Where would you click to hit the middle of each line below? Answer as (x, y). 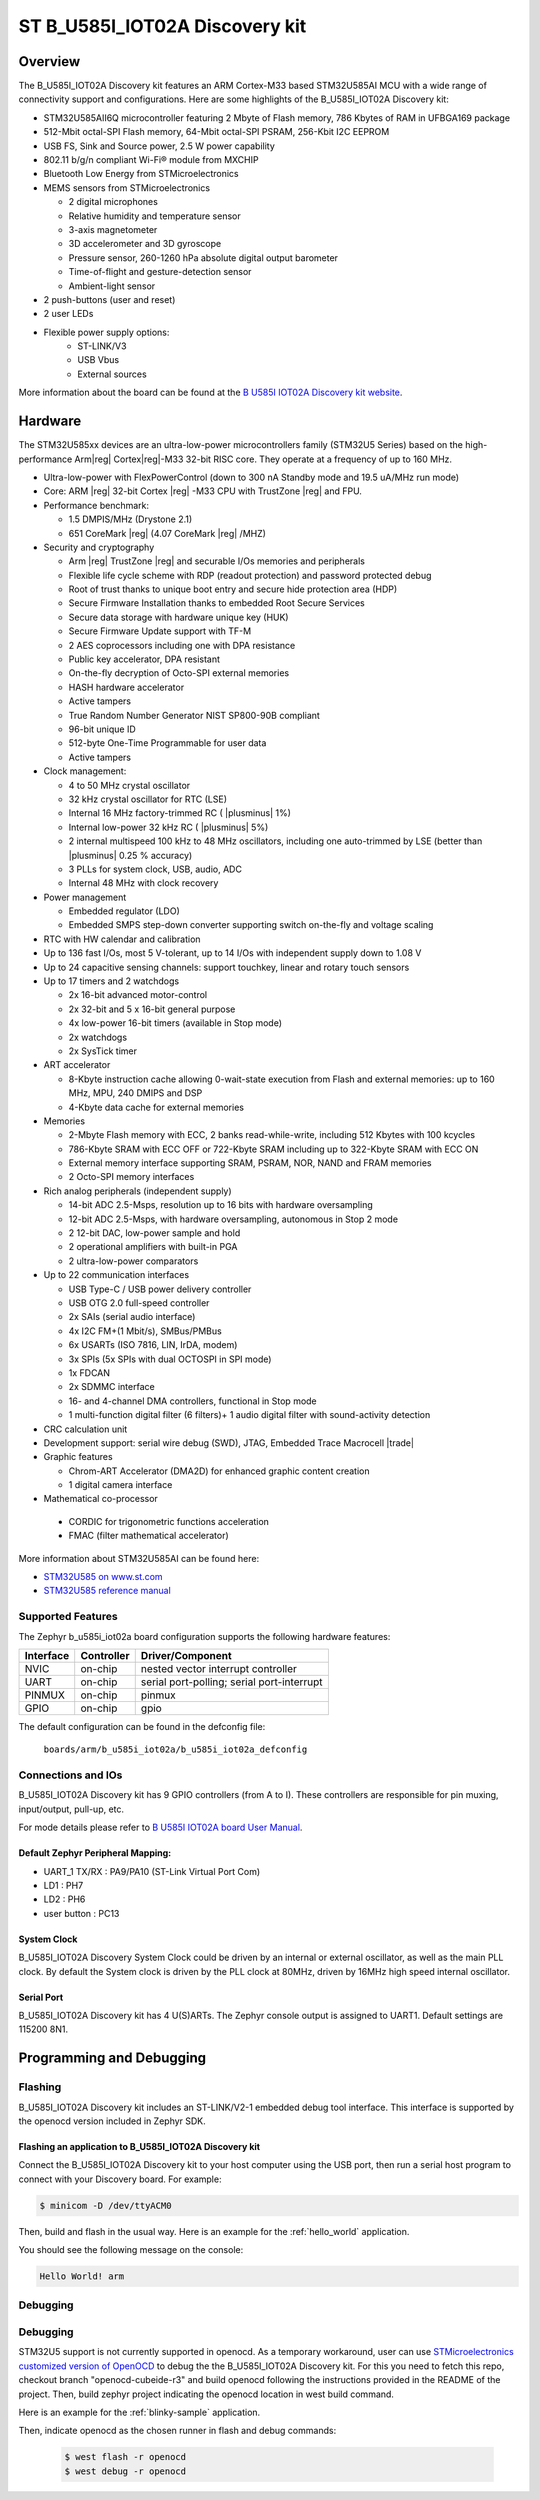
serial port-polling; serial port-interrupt (232, 1682)
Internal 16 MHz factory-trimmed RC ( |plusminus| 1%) (180, 813)
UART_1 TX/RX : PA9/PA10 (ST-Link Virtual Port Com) (152, 1871)
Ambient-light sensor (112, 286)
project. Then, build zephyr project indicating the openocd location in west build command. (206, 2394)
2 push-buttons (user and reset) (109, 299)
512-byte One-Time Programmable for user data (167, 743)
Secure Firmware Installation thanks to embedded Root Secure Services (216, 603)
